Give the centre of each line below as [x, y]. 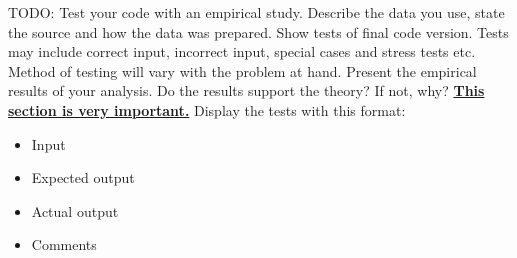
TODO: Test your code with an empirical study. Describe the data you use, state [256, 12]
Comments [64, 244]
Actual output [75, 210]
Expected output [83, 177]
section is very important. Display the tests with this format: [207, 109]
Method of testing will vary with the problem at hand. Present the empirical [242, 70]
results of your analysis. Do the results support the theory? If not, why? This [246, 90]
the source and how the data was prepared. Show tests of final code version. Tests [258, 31]
